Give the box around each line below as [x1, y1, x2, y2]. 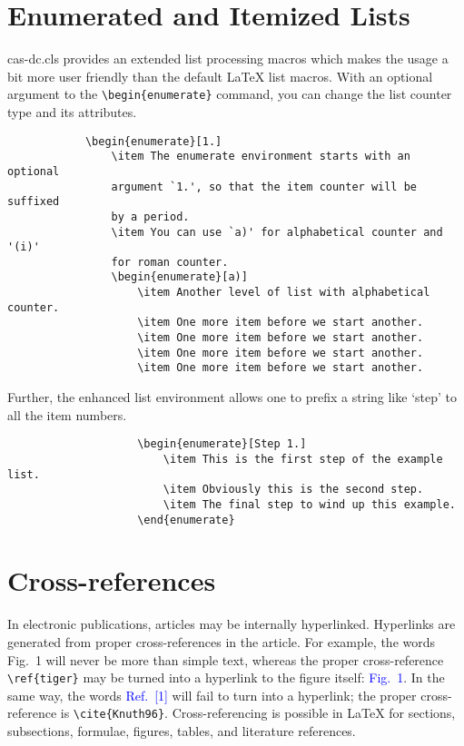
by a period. [111, 210, 190, 223]
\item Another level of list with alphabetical [137, 286, 430, 299]
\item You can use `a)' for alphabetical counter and [111, 225, 443, 239]
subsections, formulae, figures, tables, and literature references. [7, 721, 356, 740]
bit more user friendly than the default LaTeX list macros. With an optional [7, 66, 433, 85]
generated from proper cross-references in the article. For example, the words [7, 632, 436, 651]
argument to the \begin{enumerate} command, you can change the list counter [7, 84, 452, 103]
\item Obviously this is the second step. [163, 483, 424, 496]
